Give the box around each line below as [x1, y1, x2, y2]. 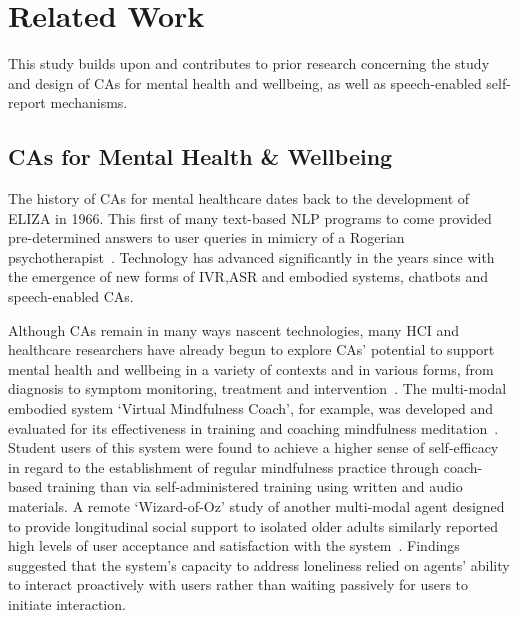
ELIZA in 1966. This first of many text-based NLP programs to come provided [8, 207, 492, 228]
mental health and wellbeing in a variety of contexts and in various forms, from [8, 358, 494, 379]
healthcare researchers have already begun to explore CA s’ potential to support [8, 339, 495, 360]
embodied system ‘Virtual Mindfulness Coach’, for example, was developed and [8, 398, 494, 419]
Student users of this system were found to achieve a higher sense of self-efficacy [8, 437, 499, 458]
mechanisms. [50, 92, 128, 113]
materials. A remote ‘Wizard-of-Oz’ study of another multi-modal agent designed [8, 496, 505, 517]
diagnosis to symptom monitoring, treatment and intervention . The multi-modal [8, 378, 507, 399]
